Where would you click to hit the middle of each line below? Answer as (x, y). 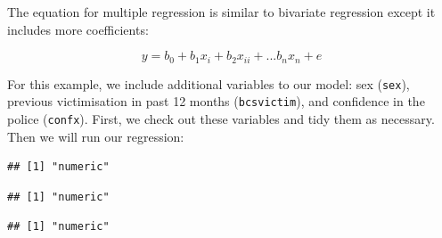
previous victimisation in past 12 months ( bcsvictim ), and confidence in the (216, 101)
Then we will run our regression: (96, 136)
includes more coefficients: (78, 29)
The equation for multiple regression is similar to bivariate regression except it (221, 12)
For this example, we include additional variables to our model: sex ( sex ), (209, 83)
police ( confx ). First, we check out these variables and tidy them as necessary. (221, 118)
